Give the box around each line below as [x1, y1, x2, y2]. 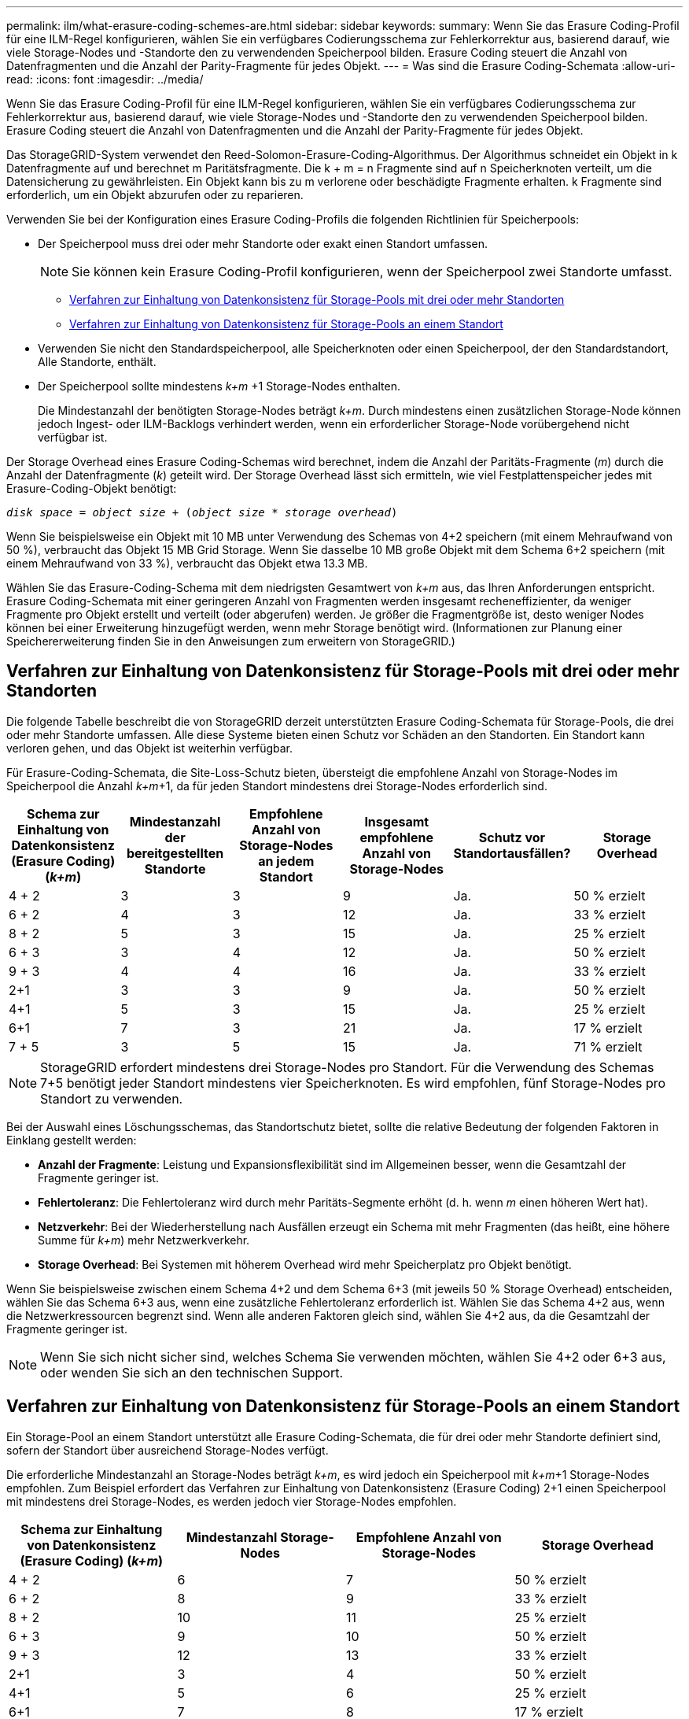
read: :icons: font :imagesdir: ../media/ [6, 72, 204, 86]
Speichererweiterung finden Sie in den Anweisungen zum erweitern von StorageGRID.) [6, 634, 455, 648]
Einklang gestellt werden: [6, 1133, 137, 1147]
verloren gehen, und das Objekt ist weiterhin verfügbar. [6, 741, 293, 755]
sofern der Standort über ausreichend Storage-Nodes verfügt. [6, 1443, 329, 1457]
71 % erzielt [573, 1038, 643, 1055]
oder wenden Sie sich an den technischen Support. [40, 1364, 344, 1381]
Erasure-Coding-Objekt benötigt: [6, 482, 177, 495]
